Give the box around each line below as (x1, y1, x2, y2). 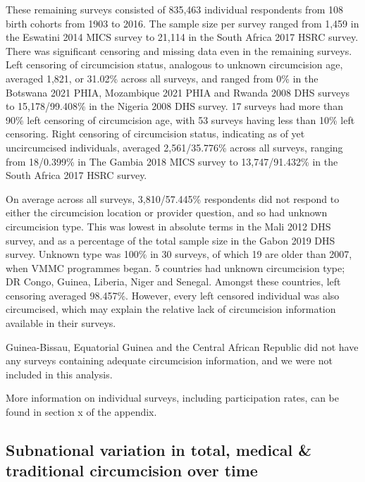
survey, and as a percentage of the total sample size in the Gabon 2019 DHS (6, 233, 335, 247)
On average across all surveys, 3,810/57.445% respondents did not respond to (6, 191, 340, 206)
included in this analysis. (6, 366, 113, 381)
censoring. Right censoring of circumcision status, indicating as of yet (6, 126, 305, 141)
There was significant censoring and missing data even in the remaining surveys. (6, 43, 352, 58)
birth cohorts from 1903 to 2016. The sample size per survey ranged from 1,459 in (6, 16, 359, 30)
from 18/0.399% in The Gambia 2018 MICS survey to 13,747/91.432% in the (6, 154, 338, 168)
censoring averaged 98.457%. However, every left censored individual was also (6, 288, 340, 302)
